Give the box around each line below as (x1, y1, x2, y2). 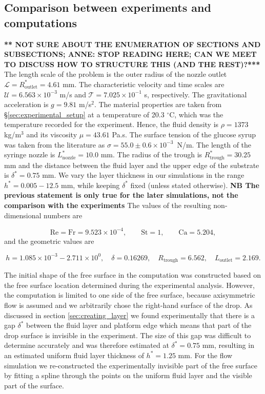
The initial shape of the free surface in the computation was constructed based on (4, 269, 261, 280)
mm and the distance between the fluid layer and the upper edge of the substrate (4, 159, 259, 170)
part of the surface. (4, 380, 64, 390)
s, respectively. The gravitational (144, 89, 247, 99)
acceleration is (4, 99, 49, 110)
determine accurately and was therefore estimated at (4, 340, 169, 350)
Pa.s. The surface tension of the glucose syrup (112, 129, 256, 139)
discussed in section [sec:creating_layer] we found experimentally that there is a (4, 309, 255, 320)
